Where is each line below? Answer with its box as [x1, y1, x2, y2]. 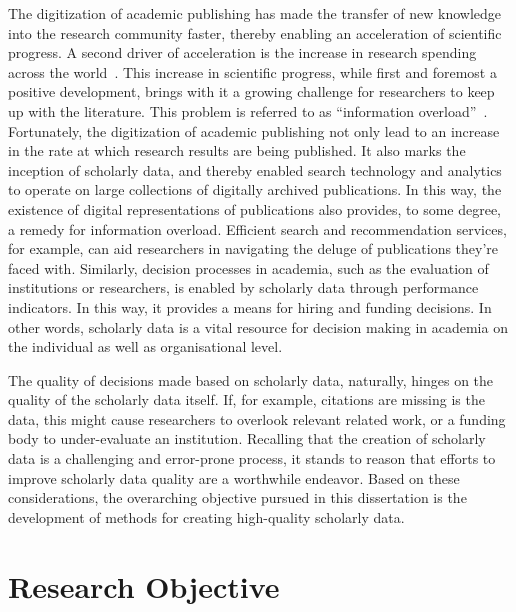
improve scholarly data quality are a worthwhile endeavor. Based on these [8, 467, 460, 488]
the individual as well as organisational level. [8, 336, 283, 357]
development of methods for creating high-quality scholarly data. [8, 506, 405, 527]
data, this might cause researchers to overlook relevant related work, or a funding [8, 408, 506, 429]
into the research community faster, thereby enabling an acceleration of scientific [8, 22, 502, 43]
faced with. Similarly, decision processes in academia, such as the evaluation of [8, 257, 489, 278]
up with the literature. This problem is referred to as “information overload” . [8, 100, 488, 121]
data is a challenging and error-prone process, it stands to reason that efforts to [8, 448, 496, 469]
